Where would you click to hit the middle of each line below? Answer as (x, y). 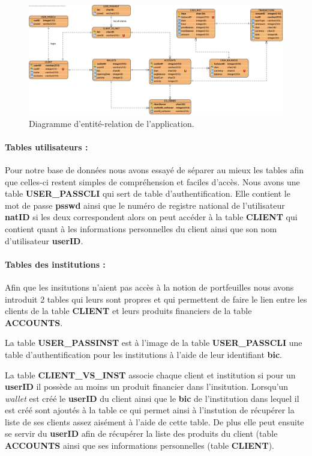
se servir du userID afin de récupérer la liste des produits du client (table (141, 433)
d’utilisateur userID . (44, 240)
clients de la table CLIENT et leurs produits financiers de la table (128, 311)
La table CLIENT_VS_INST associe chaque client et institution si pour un (150, 374)
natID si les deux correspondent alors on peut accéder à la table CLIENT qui (151, 217)
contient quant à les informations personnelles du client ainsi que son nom (141, 228)
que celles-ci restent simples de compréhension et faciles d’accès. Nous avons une (152, 181)
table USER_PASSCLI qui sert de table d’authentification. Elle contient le (148, 193)
